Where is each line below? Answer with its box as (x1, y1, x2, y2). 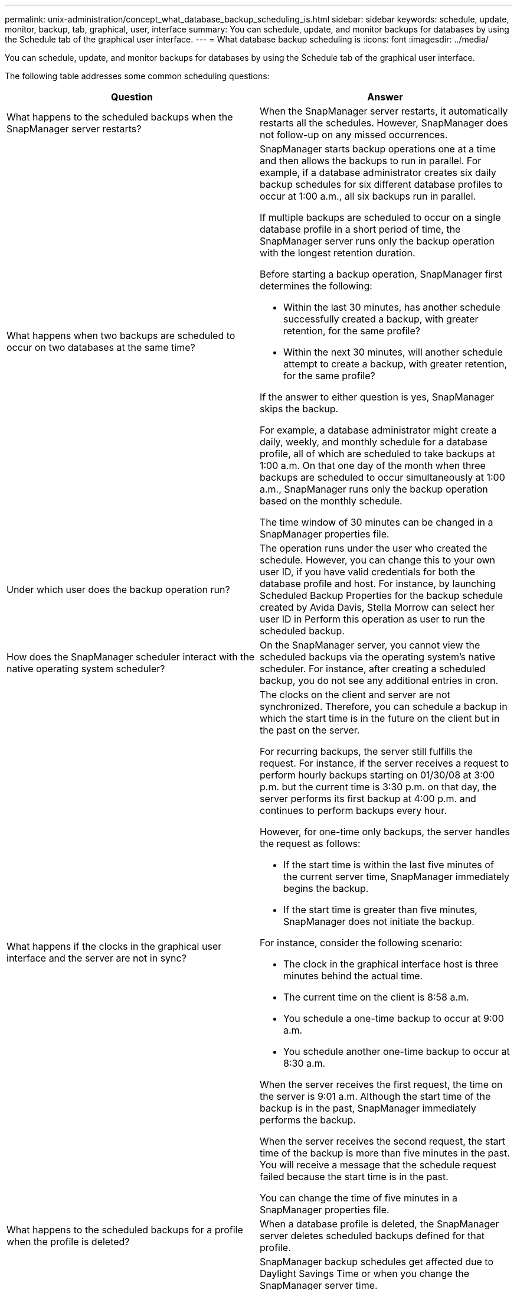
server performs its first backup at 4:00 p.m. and (260, 793, 476, 804)
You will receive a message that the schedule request (260, 1159, 497, 1171)
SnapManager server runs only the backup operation (260, 235, 495, 247)
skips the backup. (260, 403, 339, 415)
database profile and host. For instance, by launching (260, 578, 496, 589)
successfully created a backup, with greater (283, 313, 479, 325)
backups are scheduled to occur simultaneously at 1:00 (260, 471, 505, 483)
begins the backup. (283, 882, 369, 894)
